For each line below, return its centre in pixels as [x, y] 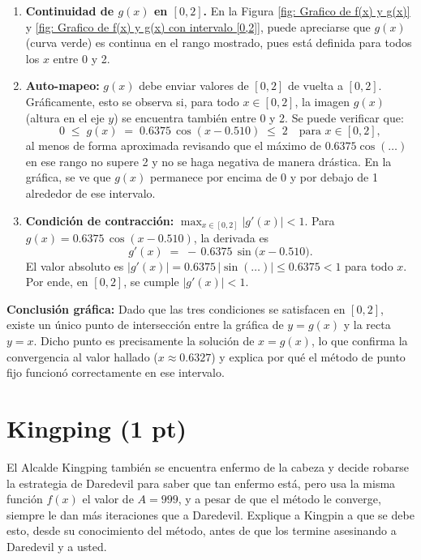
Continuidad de [70, 11]
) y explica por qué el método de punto [308, 356]
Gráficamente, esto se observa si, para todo [132, 101]
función [25, 499]
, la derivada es [231, 238]
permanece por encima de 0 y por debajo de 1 [264, 177]
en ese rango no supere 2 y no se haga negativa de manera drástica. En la [208, 161]
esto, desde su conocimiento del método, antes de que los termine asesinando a [202, 530]
